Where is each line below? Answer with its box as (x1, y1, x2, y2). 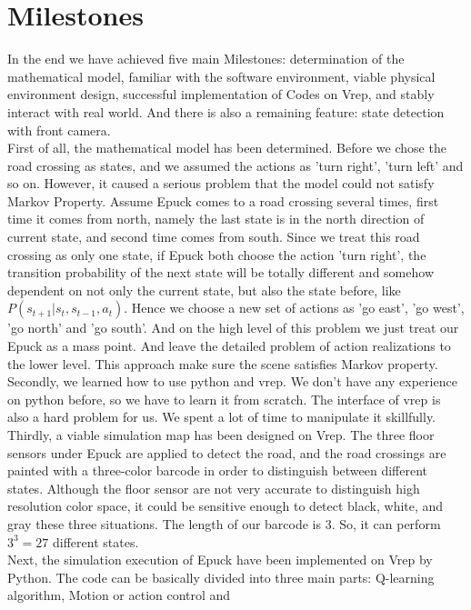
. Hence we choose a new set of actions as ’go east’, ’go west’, (124, 298, 465, 317)
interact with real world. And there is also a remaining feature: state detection (7, 102, 445, 121)
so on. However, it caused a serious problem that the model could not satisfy (7, 174, 435, 193)
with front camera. (7, 120, 111, 139)
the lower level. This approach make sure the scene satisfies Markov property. (7, 354, 438, 373)
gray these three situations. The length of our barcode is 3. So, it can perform (7, 514, 441, 533)
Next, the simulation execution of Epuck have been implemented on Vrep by (7, 550, 433, 569)
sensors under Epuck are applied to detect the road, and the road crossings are (7, 443, 446, 462)
